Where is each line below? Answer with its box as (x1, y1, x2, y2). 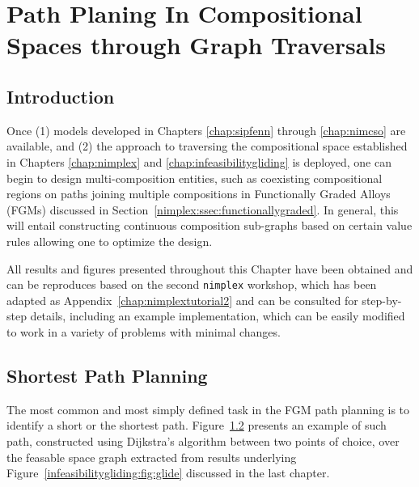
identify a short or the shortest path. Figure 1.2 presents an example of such (6, 417, 387, 434)
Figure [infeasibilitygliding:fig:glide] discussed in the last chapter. (6, 464, 330, 481)
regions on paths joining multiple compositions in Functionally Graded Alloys (6, 185, 391, 202)
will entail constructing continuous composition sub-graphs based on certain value (6, 217, 413, 234)
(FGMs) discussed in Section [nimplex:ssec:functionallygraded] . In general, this (6, 201, 399, 218)
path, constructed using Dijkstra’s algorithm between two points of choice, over (6, 432, 400, 449)
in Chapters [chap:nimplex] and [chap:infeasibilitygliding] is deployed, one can (6, 153, 391, 170)
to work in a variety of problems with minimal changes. (6, 323, 281, 340)
